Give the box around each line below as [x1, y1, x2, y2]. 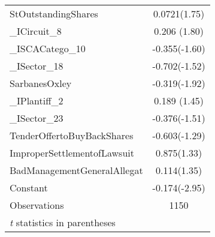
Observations [10, 198, 64, 212]
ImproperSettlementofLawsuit [10, 146, 134, 160]
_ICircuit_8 [10, 24, 62, 38]
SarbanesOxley [10, 76, 72, 90]
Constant [10, 181, 48, 194]
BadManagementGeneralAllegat [10, 163, 143, 177]
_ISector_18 [10, 59, 63, 73]
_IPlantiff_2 [10, 94, 63, 107]
